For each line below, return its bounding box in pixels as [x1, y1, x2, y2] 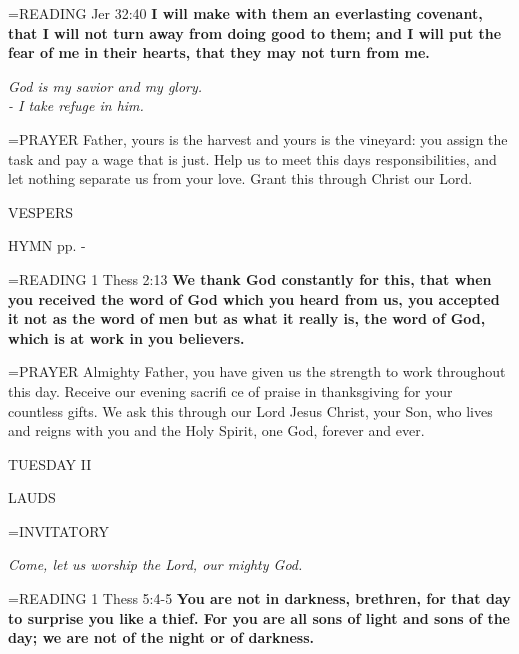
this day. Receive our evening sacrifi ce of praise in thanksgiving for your [8, 380, 453, 401]
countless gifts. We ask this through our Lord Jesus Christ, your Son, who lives [8, 400, 493, 421]
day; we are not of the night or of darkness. [8, 627, 315, 648]
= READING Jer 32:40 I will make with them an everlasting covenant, [8, 3, 483, 23]
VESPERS [8, 201, 73, 222]
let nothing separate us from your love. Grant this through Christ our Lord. [8, 168, 473, 189]
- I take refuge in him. [8, 95, 144, 116]
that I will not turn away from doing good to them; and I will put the [8, 22, 502, 43]
